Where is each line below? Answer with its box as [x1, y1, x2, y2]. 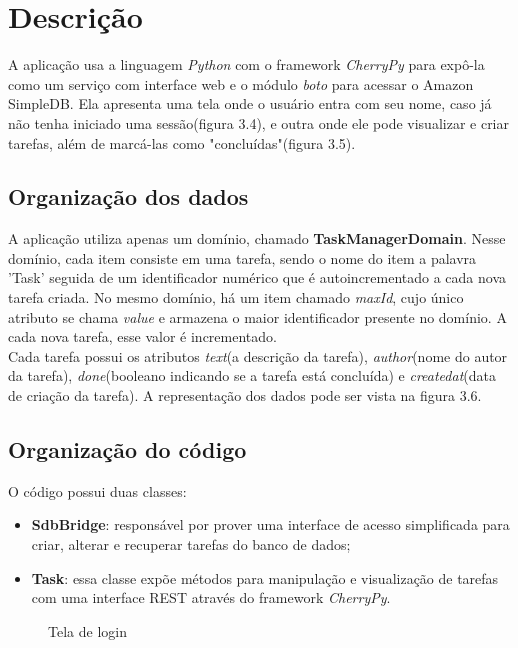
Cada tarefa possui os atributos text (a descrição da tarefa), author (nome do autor [8, 345, 508, 366]
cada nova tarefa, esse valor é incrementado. [8, 326, 277, 347]
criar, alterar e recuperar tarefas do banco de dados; [31, 534, 351, 555]
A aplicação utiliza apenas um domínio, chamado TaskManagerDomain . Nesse [8, 228, 506, 249]
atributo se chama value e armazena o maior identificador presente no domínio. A [8, 306, 507, 327]
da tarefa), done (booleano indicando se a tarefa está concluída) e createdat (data [8, 365, 496, 386]
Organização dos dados [8, 181, 249, 212]
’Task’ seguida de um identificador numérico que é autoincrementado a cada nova [8, 267, 507, 288]
